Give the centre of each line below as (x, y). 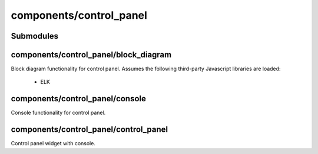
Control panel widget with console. (53, 143)
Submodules (35, 36)
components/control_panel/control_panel (89, 130)
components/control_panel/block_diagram (91, 55)
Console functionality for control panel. (58, 113)
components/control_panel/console (79, 99)
